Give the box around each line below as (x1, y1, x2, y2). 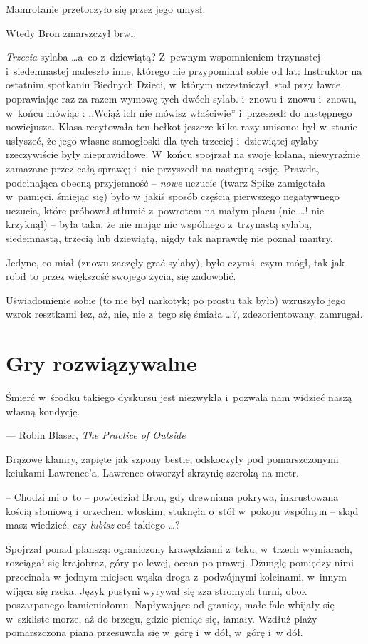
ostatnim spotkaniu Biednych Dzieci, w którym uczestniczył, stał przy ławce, (6, 77, 344, 92)
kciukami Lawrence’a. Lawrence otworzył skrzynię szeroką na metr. (6, 465, 299, 480)
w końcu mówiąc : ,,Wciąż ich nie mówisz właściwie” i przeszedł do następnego (6, 105, 352, 120)
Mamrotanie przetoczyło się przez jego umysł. (6, 1, 206, 16)
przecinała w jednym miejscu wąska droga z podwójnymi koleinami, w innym (6, 568, 347, 583)
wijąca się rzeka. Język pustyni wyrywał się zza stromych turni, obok (6, 583, 307, 598)
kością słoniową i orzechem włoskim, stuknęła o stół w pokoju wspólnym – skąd (6, 503, 359, 518)
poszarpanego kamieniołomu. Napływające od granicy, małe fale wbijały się (6, 597, 335, 612)
